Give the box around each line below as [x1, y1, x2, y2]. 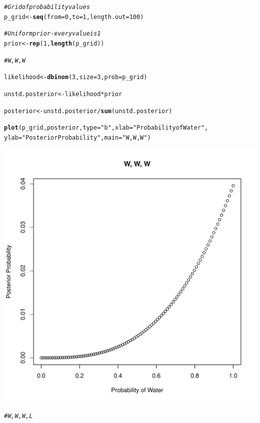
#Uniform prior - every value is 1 [4, 30, 101, 38]
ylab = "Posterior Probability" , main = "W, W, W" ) [4, 134, 151, 141]
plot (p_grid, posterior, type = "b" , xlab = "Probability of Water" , [4, 124, 208, 132]
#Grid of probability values [4, 4, 90, 11]
